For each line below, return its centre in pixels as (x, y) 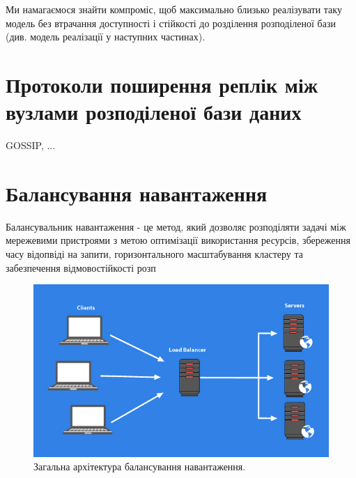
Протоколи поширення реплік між (162, 84)
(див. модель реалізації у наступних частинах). (106, 37)
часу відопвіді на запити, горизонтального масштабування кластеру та (155, 254)
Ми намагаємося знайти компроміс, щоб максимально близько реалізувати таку (174, 9)
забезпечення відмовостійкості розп (81, 267)
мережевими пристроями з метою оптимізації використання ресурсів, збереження (178, 240)
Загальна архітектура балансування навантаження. (140, 467)
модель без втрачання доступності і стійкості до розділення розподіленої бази (171, 23)
